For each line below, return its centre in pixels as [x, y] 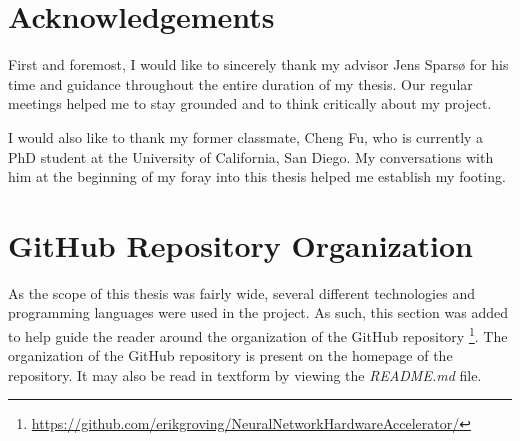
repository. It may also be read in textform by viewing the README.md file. [245, 374]
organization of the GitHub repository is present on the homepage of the [230, 355]
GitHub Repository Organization [240, 244]
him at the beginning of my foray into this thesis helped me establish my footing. [257, 176]
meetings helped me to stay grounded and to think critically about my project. [250, 103]
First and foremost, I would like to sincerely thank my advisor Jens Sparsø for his [258, 64]
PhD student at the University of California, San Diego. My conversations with [251, 156]
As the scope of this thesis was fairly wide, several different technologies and [241, 292]
